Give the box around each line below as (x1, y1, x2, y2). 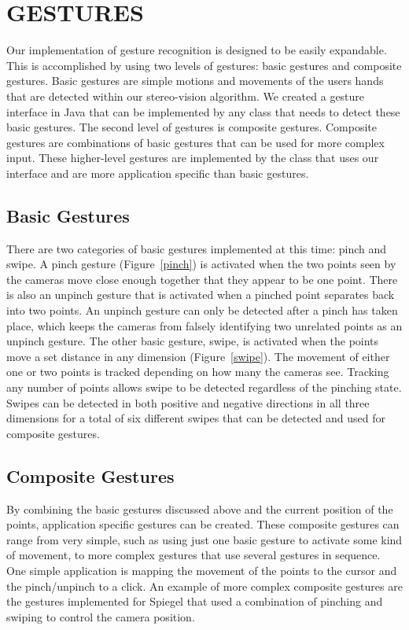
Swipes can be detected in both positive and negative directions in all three (6, 394, 370, 411)
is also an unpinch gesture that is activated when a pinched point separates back (6, 286, 395, 303)
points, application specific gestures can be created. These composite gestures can (6, 516, 400, 532)
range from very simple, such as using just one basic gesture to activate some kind (6, 531, 403, 547)
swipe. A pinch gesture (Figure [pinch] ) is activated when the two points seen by (6, 256, 396, 272)
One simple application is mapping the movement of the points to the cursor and (6, 562, 397, 578)
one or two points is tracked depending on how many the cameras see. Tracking (6, 363, 389, 380)
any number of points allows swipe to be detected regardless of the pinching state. (6, 379, 402, 396)
